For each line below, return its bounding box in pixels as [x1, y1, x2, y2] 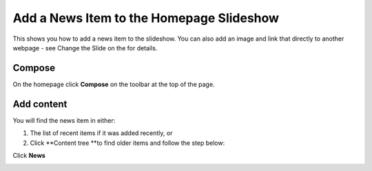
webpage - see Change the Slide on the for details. [12, 43, 158, 52]
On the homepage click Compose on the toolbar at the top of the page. [12, 80, 215, 88]
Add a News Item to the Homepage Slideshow [12, 10, 279, 26]
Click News [12, 151, 46, 159]
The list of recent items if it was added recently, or [30, 129, 173, 137]
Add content [12, 98, 68, 110]
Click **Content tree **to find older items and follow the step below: [30, 139, 225, 147]
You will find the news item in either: [12, 116, 116, 124]
